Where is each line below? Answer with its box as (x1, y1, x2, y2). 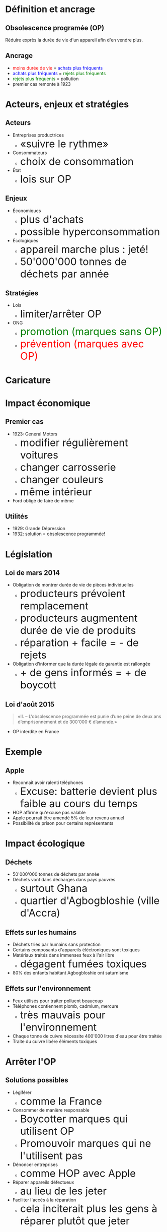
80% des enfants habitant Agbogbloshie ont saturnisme (12, 970, 129, 976)
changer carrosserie (20, 461, 117, 474)
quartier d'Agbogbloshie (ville (20, 894, 160, 907)
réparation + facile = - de (20, 636, 139, 650)
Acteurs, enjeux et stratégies (5, 99, 129, 110)
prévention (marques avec (20, 338, 144, 351)
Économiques (12, 208, 41, 214)
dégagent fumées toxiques (20, 957, 147, 970)
